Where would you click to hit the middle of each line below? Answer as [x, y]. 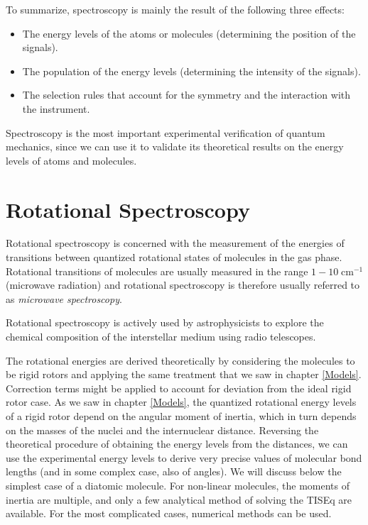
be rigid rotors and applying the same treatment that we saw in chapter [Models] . [184, 374]
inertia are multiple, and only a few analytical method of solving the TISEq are [179, 499]
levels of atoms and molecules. [71, 160]
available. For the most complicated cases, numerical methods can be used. [169, 513]
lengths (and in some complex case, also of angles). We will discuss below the [174, 471]
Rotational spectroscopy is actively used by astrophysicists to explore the [165, 322]
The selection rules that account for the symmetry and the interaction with [186, 95]
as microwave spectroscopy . [64, 298]
